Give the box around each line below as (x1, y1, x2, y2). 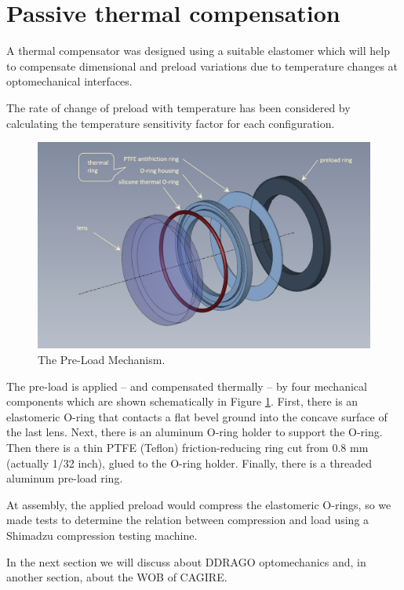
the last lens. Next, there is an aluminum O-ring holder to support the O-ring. (6, 424, 383, 440)
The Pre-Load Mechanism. (38, 351, 166, 368)
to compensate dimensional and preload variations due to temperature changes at (6, 57, 399, 74)
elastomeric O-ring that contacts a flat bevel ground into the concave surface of (6, 408, 388, 424)
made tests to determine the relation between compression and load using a (6, 512, 369, 528)
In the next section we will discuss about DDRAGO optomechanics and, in (6, 553, 366, 570)
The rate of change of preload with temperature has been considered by (6, 99, 351, 115)
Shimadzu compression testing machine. (6, 526, 198, 543)
